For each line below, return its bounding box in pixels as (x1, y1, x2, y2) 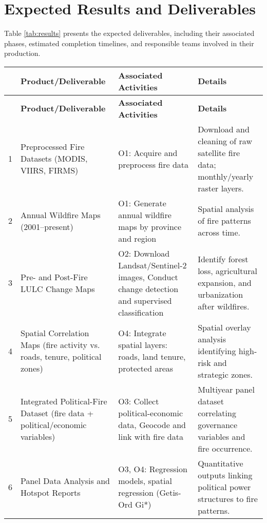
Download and (198, 123, 250, 135)
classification (118, 306, 164, 318)
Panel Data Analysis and (21, 475, 110, 487)
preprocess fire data (118, 158, 189, 170)
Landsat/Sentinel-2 (118, 259, 187, 271)
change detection (118, 282, 179, 295)
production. (4, 48, 41, 59)
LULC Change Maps (21, 282, 95, 295)
